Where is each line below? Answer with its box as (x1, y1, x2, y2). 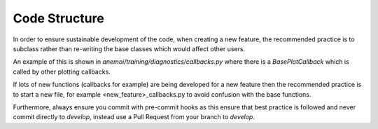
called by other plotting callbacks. (13, 67, 111, 76)
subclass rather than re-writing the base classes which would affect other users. (13, 44, 245, 53)
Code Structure (13, 11, 104, 26)
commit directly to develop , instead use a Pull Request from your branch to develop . (13, 113, 255, 121)
